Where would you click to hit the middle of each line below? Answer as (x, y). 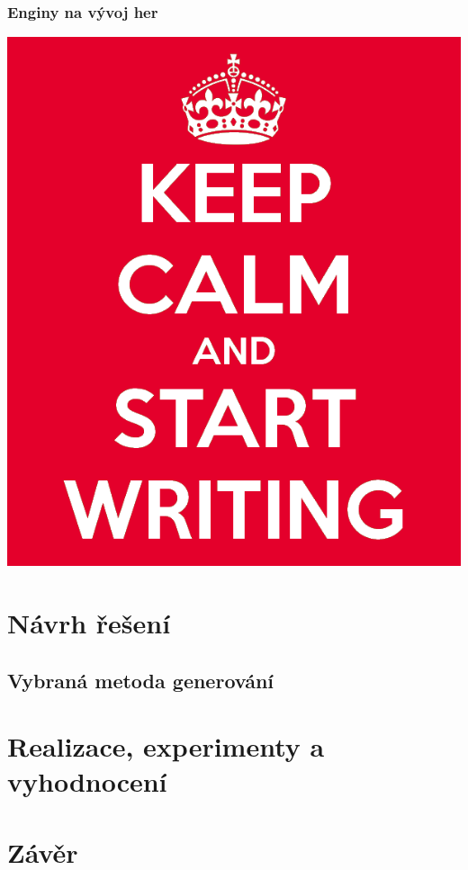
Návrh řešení (89, 623)
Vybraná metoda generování (141, 680)
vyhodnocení (87, 781)
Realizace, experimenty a (166, 746)
